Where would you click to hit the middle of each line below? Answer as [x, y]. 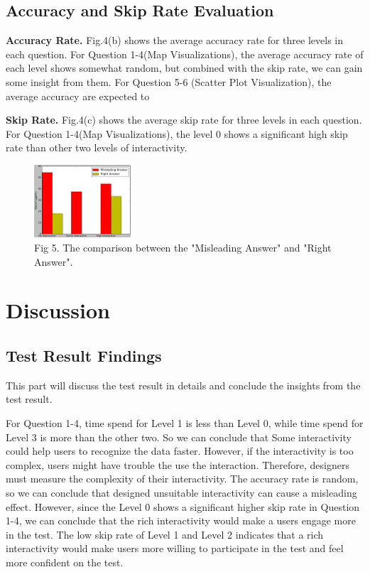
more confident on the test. [65, 562]
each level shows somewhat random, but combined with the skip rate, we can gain [184, 68]
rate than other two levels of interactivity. [97, 147]
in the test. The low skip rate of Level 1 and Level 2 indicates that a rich [165, 534]
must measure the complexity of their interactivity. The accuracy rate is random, [182, 479]
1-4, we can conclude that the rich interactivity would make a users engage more [181, 520]
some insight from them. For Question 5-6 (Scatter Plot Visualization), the [169, 81]
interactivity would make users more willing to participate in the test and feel [175, 548]
